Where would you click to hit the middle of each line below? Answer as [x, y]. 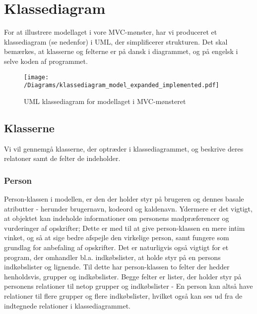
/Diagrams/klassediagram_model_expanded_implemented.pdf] [122, 85]
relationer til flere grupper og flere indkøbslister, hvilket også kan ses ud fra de [123, 295]
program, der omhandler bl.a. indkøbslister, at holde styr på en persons [112, 257]
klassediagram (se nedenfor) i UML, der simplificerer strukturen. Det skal [116, 41]
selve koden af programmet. [46, 61]
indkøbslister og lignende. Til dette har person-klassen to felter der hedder [117, 267]
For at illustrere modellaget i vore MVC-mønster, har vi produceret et [111, 32]
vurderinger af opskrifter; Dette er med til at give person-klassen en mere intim [125, 228]
